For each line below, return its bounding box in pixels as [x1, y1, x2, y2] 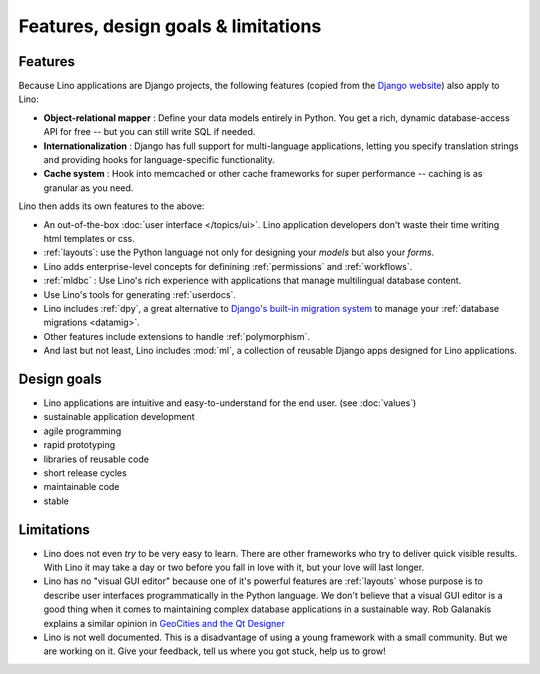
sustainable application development [43, 411, 195, 423]
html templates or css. [43, 232, 135, 244]
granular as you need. [43, 181, 134, 194]
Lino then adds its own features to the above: [18, 200, 205, 212]
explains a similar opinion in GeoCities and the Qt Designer [43, 617, 285, 629]
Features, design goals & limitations [18, 15, 322, 37]
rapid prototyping [43, 439, 115, 451]
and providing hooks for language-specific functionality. [43, 154, 275, 166]
